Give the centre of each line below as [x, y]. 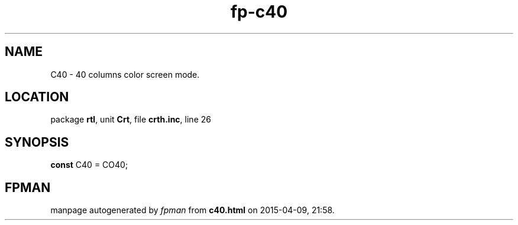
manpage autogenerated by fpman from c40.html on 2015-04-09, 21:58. [192, 210]
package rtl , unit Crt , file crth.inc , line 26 [131, 120]
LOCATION [37, 97]
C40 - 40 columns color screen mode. [125, 74]
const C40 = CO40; [89, 165]
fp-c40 [259, 12]
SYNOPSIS [37, 142]
